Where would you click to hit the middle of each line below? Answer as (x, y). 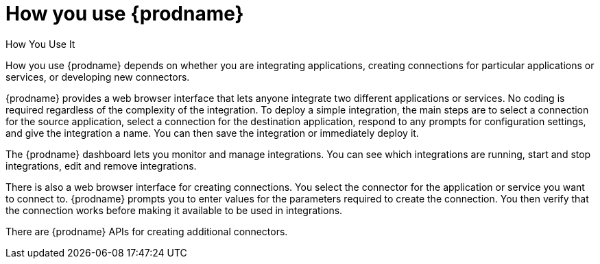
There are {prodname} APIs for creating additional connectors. (147, 231)
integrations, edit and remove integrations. (101, 166)
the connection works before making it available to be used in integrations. (174, 210)
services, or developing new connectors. (98, 77)
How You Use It (40, 44)
